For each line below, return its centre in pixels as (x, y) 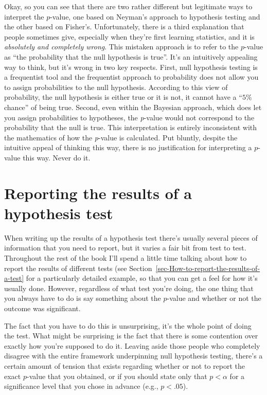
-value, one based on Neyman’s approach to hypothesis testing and (155, 16)
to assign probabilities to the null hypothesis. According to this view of (116, 87)
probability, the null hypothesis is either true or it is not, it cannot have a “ (123, 97)
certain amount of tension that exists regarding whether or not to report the (124, 365)
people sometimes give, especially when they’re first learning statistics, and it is (129, 36)
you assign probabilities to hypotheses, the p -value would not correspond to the (129, 117)
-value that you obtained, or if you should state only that (117, 376)
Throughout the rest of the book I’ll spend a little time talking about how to (126, 258)
